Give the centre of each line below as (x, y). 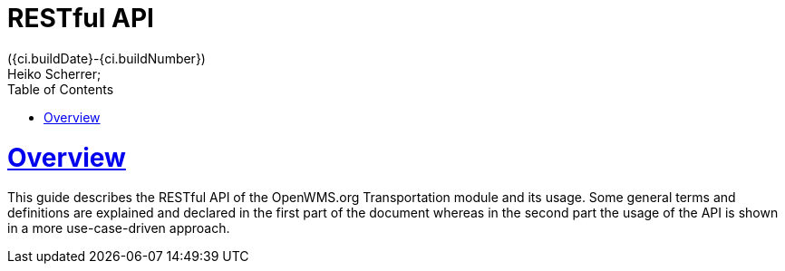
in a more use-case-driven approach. (119, 228)
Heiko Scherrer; (54, 73)
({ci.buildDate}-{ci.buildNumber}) (107, 58)
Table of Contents (61, 89)
